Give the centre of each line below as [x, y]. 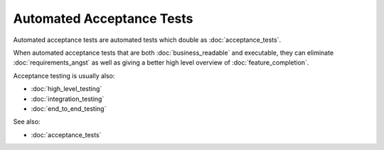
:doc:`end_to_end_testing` [69, 108]
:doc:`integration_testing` [68, 99]
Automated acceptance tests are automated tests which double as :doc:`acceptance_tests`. [147, 40]
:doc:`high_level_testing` [66, 89]
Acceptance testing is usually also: [64, 75]
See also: [27, 122]
